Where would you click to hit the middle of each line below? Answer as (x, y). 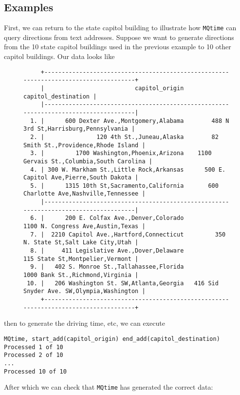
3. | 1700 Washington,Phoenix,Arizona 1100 (121, 153)
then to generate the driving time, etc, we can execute (84, 323)
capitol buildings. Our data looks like (59, 56)
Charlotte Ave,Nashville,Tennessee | (84, 194)
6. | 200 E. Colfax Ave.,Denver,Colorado (107, 218)
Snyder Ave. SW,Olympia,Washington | (84, 291)
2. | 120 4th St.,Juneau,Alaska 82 (124, 137)
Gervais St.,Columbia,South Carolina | (88, 161)
